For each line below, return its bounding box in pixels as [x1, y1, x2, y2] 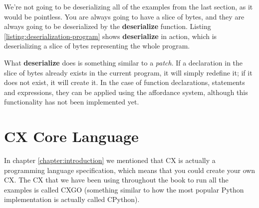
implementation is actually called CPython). [4, 194, 140, 204]
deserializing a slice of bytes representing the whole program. [4, 40, 190, 51]
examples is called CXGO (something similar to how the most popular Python [4, 184, 244, 194]
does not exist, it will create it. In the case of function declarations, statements [4, 77, 245, 87]
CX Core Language [4, 126, 139, 146]
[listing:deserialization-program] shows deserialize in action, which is [4, 30, 217, 41]
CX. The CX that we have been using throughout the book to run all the [4, 174, 229, 185]
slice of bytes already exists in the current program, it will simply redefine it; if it [4, 67, 253, 77]
